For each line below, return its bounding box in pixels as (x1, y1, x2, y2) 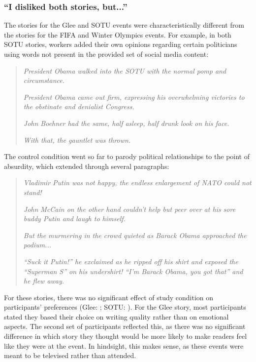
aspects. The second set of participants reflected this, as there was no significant (4, 321, 246, 331)
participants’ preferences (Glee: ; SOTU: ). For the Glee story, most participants (4, 302, 246, 312)
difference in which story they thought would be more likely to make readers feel (4, 331, 247, 341)
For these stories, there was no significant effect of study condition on (4, 292, 214, 302)
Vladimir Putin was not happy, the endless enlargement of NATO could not (23, 177, 252, 188)
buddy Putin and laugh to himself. (23, 213, 126, 224)
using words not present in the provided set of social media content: (4, 49, 209, 59)
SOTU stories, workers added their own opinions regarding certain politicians (4, 39, 237, 49)
